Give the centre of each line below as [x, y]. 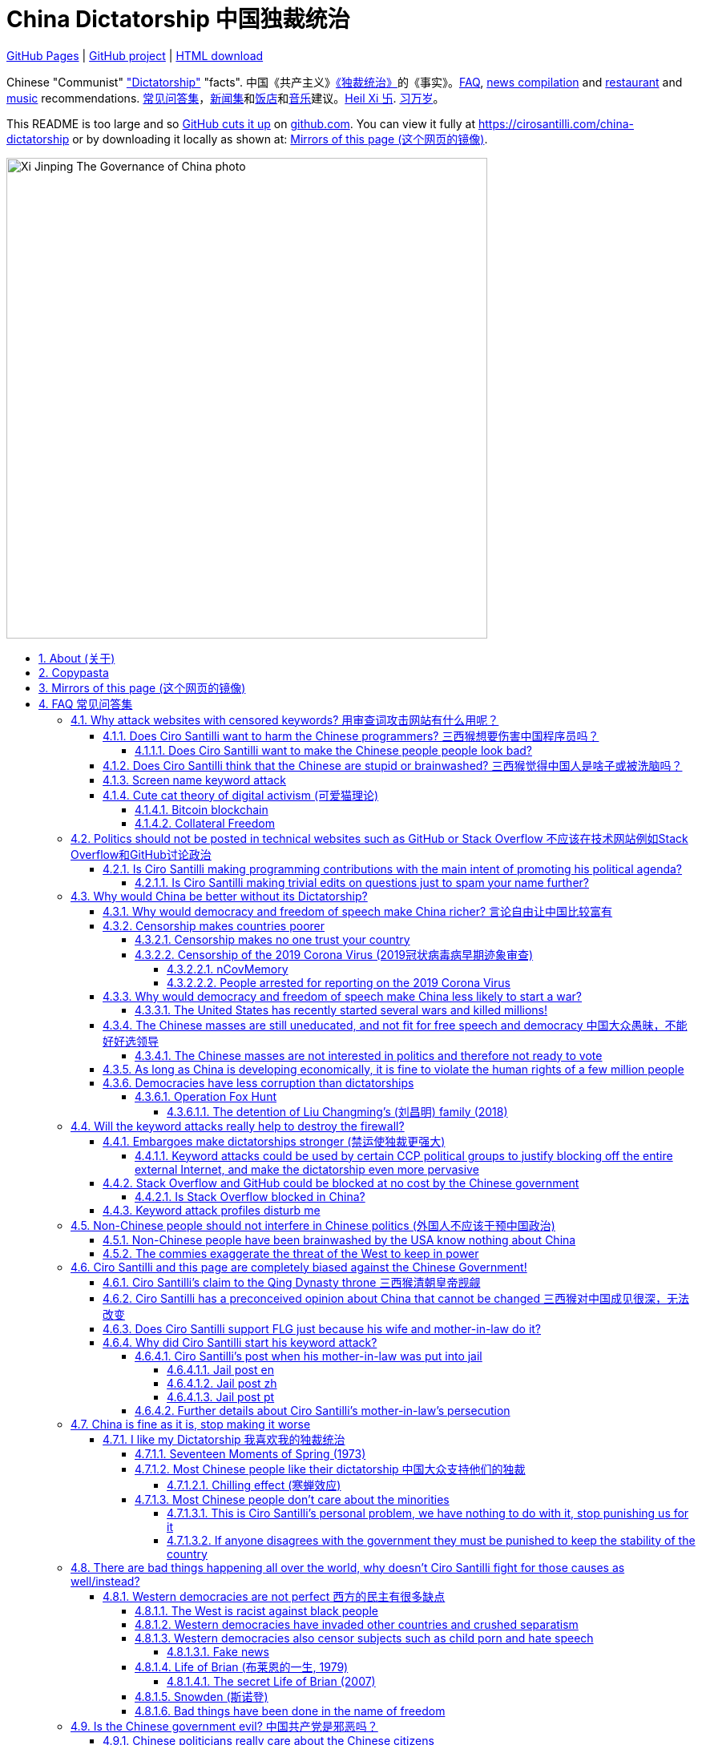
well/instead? [105, 1581]
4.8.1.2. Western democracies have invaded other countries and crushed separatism [357, 1624]
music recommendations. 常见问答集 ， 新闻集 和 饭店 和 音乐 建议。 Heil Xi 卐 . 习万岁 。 [226, 98]
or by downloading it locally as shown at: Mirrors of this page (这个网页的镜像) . [280, 139]
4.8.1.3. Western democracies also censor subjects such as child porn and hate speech [364, 1638]
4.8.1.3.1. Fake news [218, 1651]
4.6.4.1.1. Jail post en [220, 1369]
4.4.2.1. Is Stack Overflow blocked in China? [250, 1196]
